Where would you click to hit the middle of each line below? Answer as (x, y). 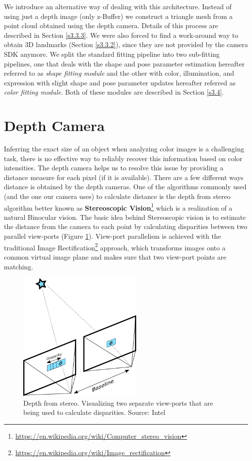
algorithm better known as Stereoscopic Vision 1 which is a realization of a (118, 207)
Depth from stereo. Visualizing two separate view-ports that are (118, 403)
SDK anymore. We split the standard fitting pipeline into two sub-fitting (112, 54)
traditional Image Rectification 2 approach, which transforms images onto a (115, 247)
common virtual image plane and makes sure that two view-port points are (115, 256)
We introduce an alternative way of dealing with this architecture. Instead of (118, 6)
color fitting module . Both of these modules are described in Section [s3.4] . (114, 92)
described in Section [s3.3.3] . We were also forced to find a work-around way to (121, 35)
